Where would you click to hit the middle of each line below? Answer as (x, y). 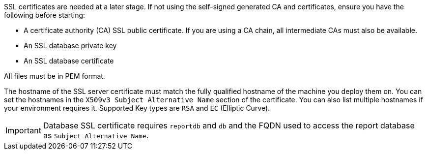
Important (23, 130)
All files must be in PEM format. (55, 76)
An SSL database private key (70, 46)
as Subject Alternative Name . (96, 135)
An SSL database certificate (69, 61)
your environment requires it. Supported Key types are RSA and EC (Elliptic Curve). (137, 108)
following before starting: (45, 15)
